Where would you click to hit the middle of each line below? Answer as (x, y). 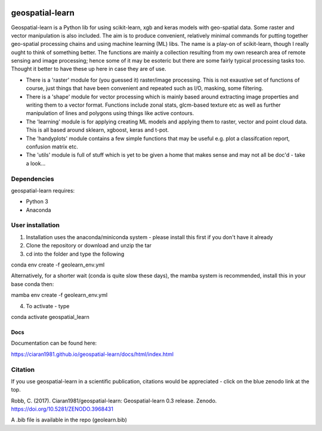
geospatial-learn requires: (43, 190)
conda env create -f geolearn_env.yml (58, 265)
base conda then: (32, 284)
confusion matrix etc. (52, 147)
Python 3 (37, 201)
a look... (36, 163)
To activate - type (48, 306)
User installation (35, 225)
